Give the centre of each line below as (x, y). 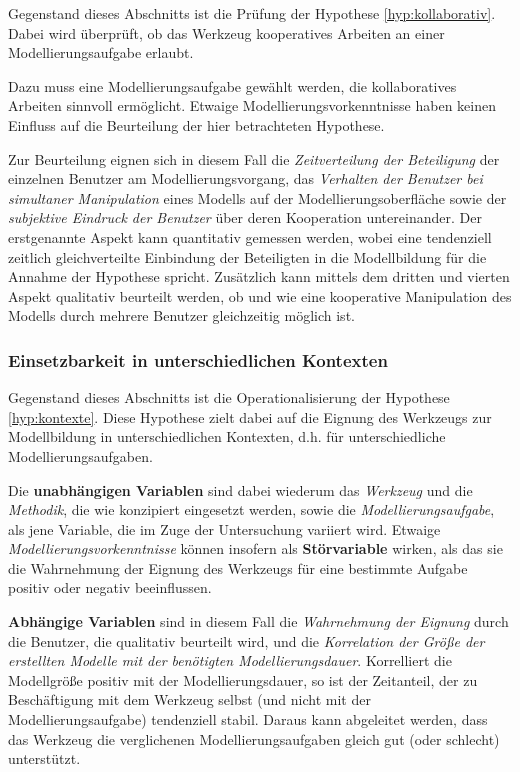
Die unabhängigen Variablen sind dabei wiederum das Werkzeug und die (240, 489)
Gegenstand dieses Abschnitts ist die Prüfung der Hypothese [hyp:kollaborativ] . (252, 13)
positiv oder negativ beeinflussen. (110, 587)
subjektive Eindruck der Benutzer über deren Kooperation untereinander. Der (245, 217)
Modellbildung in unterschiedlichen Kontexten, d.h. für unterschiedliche (227, 436)
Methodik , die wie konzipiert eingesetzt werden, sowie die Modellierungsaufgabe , (251, 509)
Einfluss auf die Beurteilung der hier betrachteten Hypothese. (196, 124)
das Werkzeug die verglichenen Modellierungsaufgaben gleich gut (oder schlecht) (254, 738)
